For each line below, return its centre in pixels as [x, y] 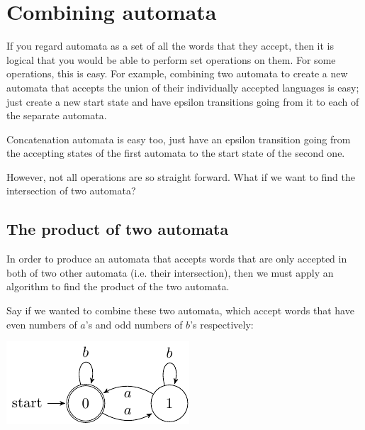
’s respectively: [222, 324]
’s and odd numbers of [134, 324]
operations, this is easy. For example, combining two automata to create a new [177, 73]
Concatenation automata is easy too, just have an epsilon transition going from [179, 139]
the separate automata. [57, 115]
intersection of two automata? [71, 191]
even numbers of [42, 324]
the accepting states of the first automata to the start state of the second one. [176, 153]
